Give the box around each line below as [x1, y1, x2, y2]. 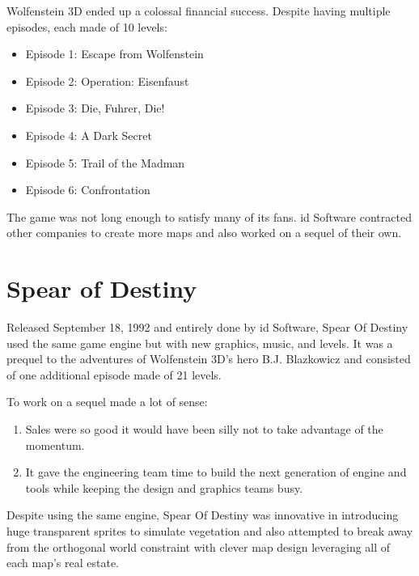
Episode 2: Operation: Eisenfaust [25, 72, 189, 89]
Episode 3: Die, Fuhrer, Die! [25, 100, 165, 116]
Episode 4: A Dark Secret [25, 126, 152, 143]
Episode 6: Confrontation [25, 181, 150, 198]
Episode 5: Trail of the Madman [25, 154, 185, 171]
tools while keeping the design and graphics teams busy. [25, 479, 303, 496]
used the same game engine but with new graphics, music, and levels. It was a [6, 334, 393, 351]
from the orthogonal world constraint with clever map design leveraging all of [6, 538, 391, 555]
